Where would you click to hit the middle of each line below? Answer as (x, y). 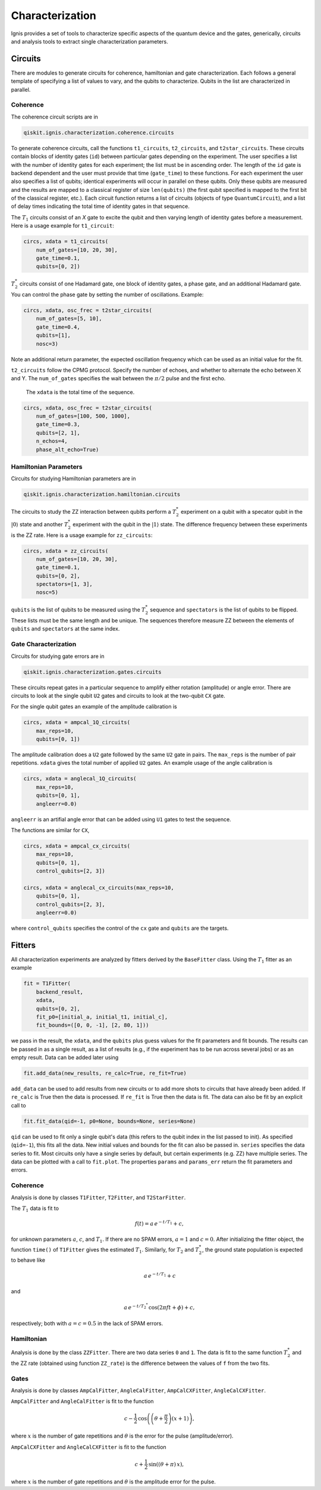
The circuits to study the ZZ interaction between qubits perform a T (94, 512)
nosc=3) (47, 344)
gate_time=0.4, (58, 327)
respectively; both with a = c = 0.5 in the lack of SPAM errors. (87, 1323)
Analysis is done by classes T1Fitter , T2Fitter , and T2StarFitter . (98, 1197)
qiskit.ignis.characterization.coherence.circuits (99, 132)
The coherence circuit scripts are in (54, 117)
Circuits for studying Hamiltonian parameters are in (73, 479)
